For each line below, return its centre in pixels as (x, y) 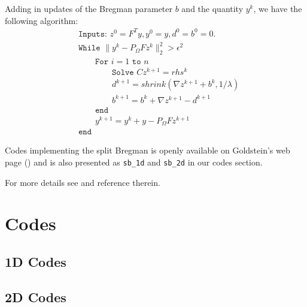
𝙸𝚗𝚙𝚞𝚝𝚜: (92, 34)
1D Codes (36, 261)
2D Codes (36, 297)
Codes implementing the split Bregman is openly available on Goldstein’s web (148, 150)
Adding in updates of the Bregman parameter (89, 8)
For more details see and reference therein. (83, 182)
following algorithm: (42, 20)
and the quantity (212, 8)
